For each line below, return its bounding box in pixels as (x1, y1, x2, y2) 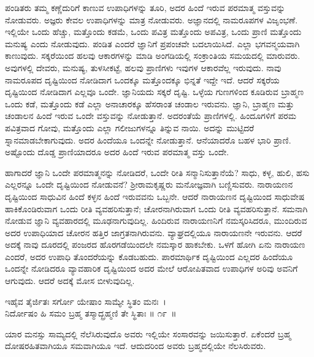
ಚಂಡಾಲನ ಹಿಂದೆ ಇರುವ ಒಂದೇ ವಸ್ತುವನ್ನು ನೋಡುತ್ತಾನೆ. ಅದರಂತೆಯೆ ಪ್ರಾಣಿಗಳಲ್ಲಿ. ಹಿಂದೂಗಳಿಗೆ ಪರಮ (5, 109, 297, 122)
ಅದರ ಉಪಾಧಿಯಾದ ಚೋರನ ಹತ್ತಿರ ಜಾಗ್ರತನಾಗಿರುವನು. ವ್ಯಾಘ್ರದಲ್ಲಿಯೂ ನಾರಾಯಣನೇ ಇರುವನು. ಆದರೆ (5, 226, 302, 239)
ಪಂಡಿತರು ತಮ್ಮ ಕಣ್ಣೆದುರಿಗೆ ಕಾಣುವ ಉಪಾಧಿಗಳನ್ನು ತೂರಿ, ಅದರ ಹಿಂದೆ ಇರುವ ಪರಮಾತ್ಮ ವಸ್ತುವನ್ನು (5, 1, 286, 13)
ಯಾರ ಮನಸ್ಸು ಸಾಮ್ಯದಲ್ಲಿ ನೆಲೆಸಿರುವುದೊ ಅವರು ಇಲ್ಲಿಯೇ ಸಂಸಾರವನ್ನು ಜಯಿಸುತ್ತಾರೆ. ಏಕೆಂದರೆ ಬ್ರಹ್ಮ (5, 327, 291, 340)
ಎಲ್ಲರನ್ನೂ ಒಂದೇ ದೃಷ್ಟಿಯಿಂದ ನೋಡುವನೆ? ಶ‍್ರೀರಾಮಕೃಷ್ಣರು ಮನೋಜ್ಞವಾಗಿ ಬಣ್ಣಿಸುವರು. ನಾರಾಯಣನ (5, 178, 293, 191)
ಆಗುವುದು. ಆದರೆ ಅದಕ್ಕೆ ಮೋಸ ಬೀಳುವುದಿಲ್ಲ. (5, 274, 135, 287)
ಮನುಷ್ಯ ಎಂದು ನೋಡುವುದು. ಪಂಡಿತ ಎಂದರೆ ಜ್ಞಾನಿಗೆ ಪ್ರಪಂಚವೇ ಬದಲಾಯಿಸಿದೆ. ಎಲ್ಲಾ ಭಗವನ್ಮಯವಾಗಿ (5, 37, 300, 50)
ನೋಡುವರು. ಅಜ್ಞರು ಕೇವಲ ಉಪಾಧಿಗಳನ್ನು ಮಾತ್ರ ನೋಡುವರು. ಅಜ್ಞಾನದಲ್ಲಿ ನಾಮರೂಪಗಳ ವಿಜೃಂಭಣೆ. (5, 13, 298, 26)
